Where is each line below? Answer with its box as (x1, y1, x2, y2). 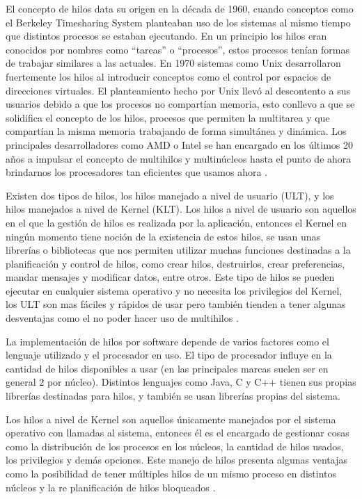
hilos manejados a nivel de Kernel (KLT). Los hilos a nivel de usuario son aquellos (6, 202, 356, 216)
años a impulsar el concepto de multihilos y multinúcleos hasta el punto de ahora (6, 151, 352, 165)
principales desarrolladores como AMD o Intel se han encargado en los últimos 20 (6, 137, 353, 152)
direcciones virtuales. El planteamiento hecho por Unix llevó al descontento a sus (6, 83, 350, 97)
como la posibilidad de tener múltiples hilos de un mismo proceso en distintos (6, 466, 337, 480)
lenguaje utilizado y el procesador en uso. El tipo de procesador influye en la (6, 347, 332, 362)
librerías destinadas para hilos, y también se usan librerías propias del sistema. (6, 388, 340, 403)
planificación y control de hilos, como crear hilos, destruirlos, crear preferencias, (6, 256, 345, 270)
